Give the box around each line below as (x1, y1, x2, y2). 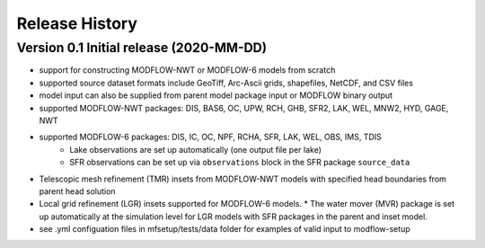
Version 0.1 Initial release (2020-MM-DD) (16, 40, 268, 56)
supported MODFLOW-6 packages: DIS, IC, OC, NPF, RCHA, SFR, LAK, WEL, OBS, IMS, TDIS (39, 131, 382, 143)
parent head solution (39, 185, 116, 197)
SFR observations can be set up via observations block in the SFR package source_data (69, 157, 410, 168)
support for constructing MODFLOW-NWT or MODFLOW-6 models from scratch (39, 65, 336, 75)
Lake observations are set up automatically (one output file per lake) (69, 144, 322, 155)
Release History (16, 13, 138, 33)
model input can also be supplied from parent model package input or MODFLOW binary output (39, 90, 393, 101)
